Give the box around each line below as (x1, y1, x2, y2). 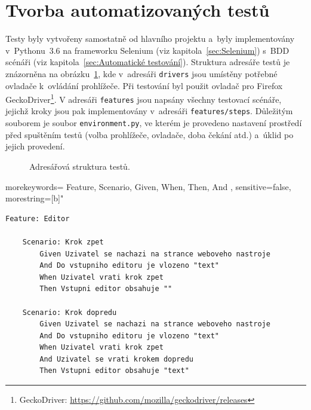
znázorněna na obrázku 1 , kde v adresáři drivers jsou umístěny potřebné (5, 67, 278, 79)
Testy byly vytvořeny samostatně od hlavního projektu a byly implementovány (5, 32, 295, 45)
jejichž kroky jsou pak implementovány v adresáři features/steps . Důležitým (5, 105, 293, 117)
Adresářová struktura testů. (29, 160, 130, 172)
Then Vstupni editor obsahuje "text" (39, 366, 189, 375)
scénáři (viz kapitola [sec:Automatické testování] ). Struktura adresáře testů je (5, 56, 290, 68)
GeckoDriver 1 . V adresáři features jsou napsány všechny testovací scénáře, (5, 91, 282, 105)
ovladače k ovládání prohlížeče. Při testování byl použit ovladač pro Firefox (5, 79, 283, 91)
